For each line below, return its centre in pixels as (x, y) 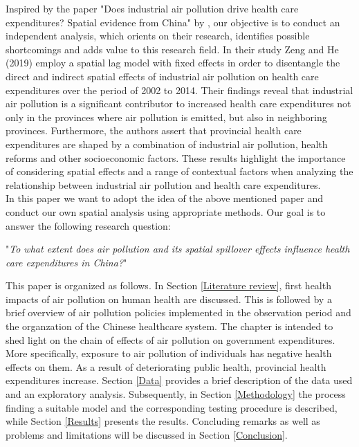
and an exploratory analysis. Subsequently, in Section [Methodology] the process (176, 394)
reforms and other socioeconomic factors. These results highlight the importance (176, 157)
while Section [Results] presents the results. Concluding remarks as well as (163, 421)
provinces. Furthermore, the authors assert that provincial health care (154, 130)
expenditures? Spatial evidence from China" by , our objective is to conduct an (173, 22)
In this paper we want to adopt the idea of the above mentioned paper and (165, 198)
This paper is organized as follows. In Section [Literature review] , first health (168, 285)
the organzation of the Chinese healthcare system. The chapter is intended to (169, 326)
